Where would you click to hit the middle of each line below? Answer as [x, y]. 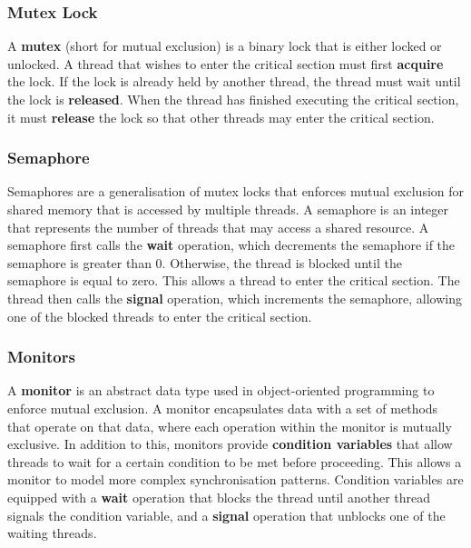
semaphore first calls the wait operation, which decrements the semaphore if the [231, 245]
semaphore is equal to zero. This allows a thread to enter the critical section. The [234, 280]
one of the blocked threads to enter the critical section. [160, 316]
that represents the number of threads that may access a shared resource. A [218, 227]
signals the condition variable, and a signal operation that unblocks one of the [226, 515]
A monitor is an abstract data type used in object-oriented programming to [221, 390]
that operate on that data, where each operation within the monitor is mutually [230, 426]
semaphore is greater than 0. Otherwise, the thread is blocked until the [205, 262]
